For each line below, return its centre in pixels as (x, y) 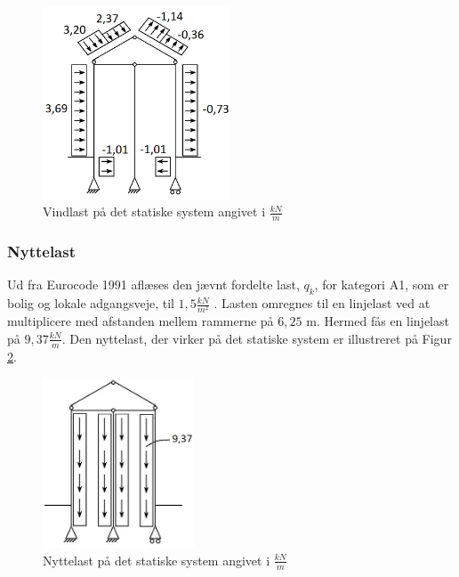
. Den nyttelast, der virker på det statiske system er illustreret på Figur (257, 338)
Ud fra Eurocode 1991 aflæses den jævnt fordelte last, (153, 284)
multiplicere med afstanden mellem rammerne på (141, 321)
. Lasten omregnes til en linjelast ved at (322, 303)
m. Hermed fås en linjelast (378, 321)
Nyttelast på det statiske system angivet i (157, 560)
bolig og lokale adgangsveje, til (91, 303)
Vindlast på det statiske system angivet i (154, 211)
